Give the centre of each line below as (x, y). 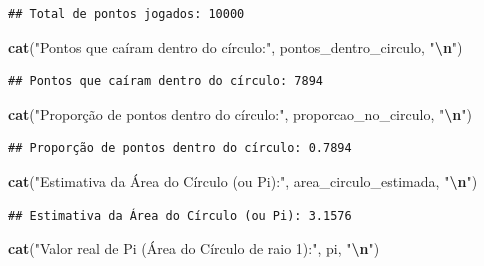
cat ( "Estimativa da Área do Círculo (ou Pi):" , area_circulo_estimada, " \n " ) (243, 180)
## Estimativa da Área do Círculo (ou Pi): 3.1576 (180, 215)
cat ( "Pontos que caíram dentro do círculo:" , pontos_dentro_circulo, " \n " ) (235, 46)
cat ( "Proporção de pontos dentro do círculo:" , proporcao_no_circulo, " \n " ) (240, 113)
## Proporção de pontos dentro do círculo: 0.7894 (180, 148)
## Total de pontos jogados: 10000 (126, 14)
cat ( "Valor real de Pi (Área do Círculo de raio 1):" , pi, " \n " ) (194, 248)
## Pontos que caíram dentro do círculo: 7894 (165, 81)
